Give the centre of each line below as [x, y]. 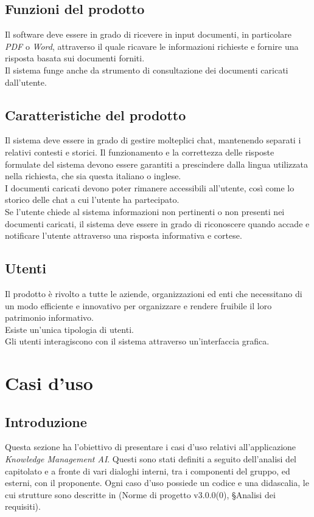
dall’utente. [26, 82]
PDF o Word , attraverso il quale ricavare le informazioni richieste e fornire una [152, 46]
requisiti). [23, 506]
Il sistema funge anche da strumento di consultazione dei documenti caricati [147, 70]
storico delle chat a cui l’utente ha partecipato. [92, 200]
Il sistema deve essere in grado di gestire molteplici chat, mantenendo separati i [153, 140]
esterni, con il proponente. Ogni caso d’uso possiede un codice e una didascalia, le [157, 483]
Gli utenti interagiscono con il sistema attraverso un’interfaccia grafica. [137, 341]
